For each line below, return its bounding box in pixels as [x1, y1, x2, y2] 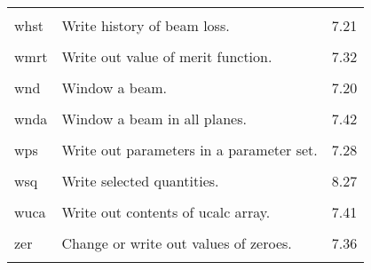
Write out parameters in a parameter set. [61, 139, 318, 160]
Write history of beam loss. [61, 15, 230, 36]
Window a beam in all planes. [61, 108, 247, 129]
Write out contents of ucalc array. [61, 202, 271, 222]
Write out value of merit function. [61, 46, 272, 67]
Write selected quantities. [61, 171, 219, 191]
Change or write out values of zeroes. [61, 233, 292, 253]
